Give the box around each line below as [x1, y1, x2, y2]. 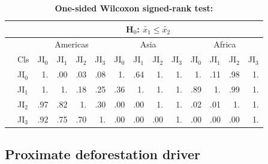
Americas [55, 38, 89, 50]
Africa [213, 38, 236, 50]
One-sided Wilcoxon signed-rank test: [55, 2, 213, 14]
